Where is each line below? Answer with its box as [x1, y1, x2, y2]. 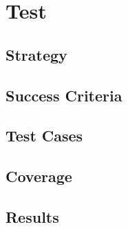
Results [6, 206, 59, 227]
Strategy [6, 43, 67, 65]
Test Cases [6, 125, 83, 146]
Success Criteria [6, 84, 122, 106]
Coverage [6, 166, 72, 187]
